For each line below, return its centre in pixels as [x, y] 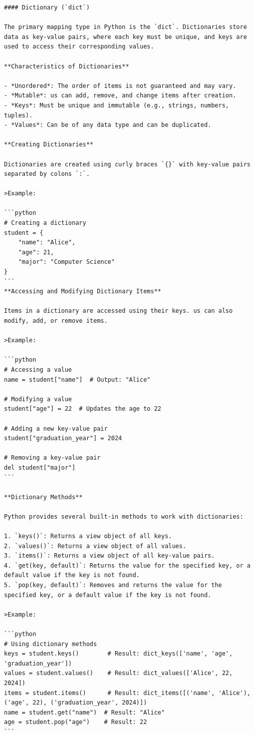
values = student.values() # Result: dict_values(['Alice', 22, [119, 673]
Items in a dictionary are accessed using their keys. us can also [119, 311]
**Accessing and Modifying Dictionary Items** [83, 292]
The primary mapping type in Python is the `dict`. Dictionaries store [126, 27]
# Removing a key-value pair [52, 458]
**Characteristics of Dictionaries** [67, 66]
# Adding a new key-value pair [56, 428]
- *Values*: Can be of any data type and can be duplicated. [108, 125]
